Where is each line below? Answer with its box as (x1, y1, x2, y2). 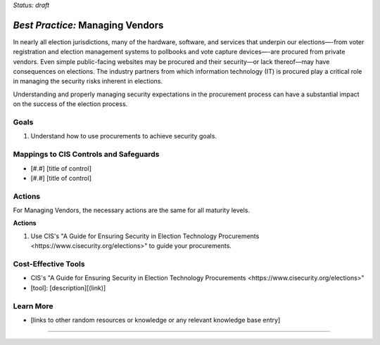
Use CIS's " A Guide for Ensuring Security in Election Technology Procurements (30, 232, 260, 240)
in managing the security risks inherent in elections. (13, 77, 163, 86)
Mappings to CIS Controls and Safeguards (13, 150, 160, 160)
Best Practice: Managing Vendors (13, 19, 164, 31)
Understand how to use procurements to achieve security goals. (30, 132, 217, 141)
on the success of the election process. (13, 100, 128, 108)
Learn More (13, 301, 53, 311)
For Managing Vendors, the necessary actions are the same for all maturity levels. (13, 206, 250, 214)
